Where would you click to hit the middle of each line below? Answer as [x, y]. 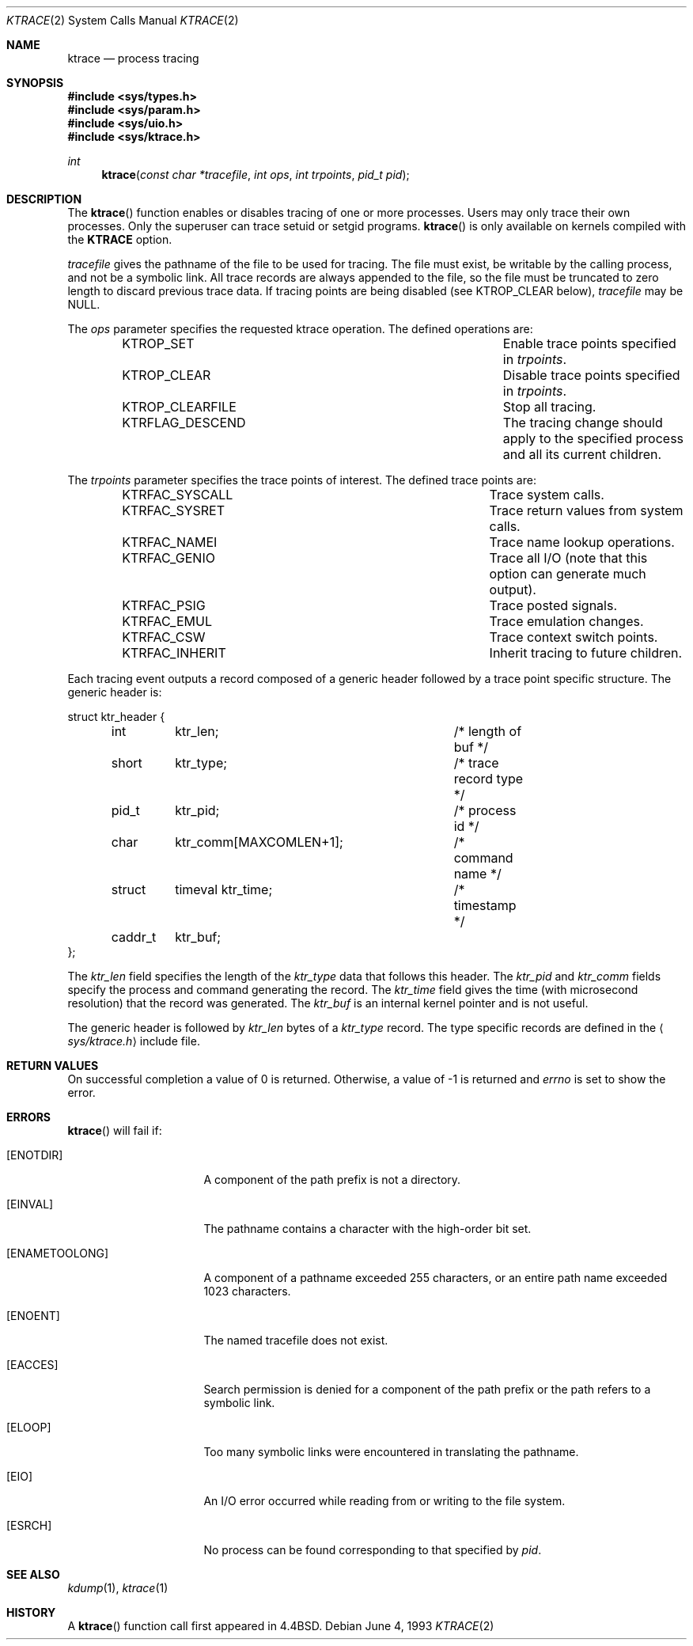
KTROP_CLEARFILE [179, 407]
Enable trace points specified [589, 343]
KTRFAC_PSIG [164, 605]
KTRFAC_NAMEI [170, 542]
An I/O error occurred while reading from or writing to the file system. [384, 1501]
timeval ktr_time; [224, 889]
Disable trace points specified [591, 375]
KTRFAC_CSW [164, 637]
